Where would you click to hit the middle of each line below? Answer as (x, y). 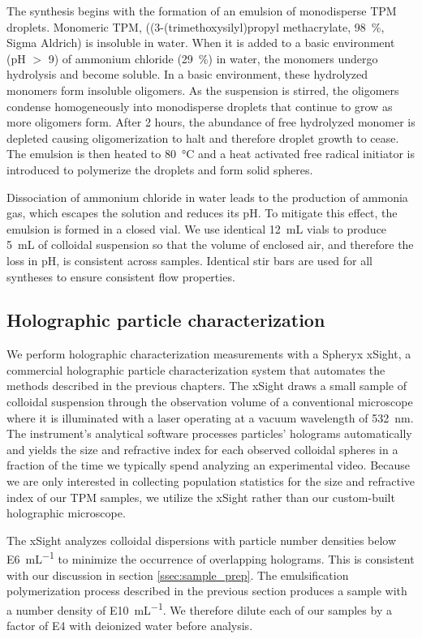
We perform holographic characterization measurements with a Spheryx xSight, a (209, 354)
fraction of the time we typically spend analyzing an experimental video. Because (209, 465)
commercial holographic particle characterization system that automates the (196, 369)
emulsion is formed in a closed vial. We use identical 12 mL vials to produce (197, 228)
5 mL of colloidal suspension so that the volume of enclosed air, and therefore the (210, 244)
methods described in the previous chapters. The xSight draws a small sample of (207, 386)
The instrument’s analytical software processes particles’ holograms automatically (209, 433)
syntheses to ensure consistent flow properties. (121, 276)
